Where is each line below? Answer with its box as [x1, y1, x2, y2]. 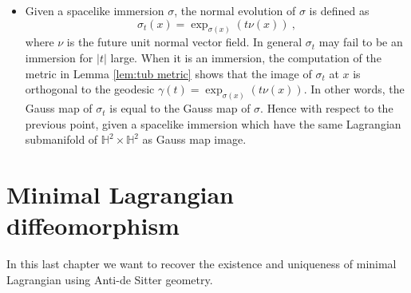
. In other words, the [303, 81, 405, 97]
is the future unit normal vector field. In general [66, 34, 302, 50]
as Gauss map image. [142, 131, 247, 148]
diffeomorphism [6, 209, 180, 242]
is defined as [309, 2, 370, 18]
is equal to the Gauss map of [109, 100, 251, 117]
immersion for [25, 49, 93, 66]
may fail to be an [318, 34, 403, 50]
